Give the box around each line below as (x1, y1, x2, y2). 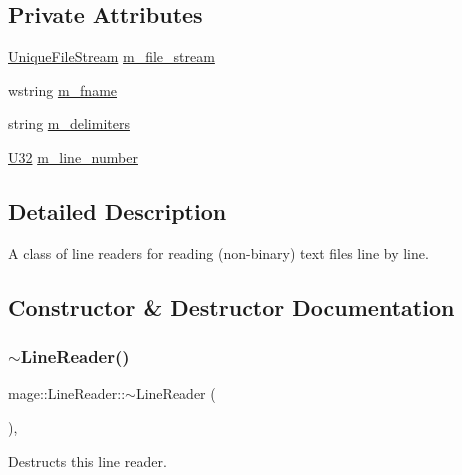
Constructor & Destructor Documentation (8, 291, 455, 322)
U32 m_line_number (8, 146, 138, 167)
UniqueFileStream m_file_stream (8, 46, 215, 67)
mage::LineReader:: (8, 383, 126, 404)
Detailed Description (8, 195, 227, 226)
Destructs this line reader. (8, 450, 167, 471)
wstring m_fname (8, 79, 118, 100)
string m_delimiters (8, 113, 130, 134)
